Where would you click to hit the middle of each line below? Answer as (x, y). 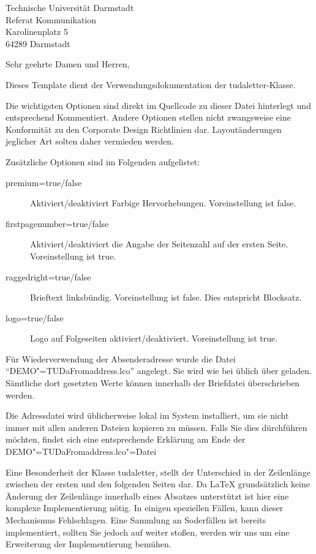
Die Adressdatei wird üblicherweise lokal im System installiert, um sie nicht (147, 415)
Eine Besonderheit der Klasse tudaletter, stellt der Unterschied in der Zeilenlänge (158, 472)
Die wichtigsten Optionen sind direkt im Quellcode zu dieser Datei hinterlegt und (158, 105)
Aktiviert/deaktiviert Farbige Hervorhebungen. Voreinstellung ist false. (163, 203)
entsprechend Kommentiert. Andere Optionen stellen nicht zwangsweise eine (148, 117)
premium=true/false (44, 182)
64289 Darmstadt (38, 43)
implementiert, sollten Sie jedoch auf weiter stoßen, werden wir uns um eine (148, 532)
